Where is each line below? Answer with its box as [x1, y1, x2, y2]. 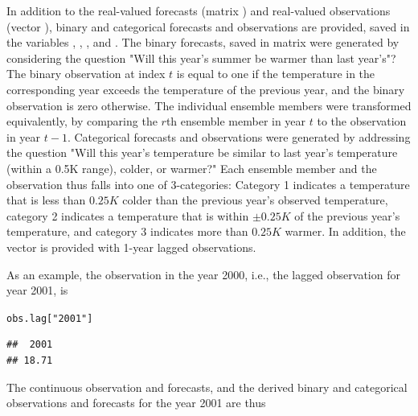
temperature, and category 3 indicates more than [6, 223, 248, 240]
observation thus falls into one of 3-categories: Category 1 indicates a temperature [6, 175, 410, 192]
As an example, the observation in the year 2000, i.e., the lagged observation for [6, 266, 400, 282]
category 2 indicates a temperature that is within [6, 207, 249, 224]
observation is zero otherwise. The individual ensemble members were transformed [6, 97, 412, 113]
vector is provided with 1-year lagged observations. [6, 238, 256, 255]
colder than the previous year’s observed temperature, [122, 192, 388, 208]
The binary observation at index [6, 65, 166, 82]
